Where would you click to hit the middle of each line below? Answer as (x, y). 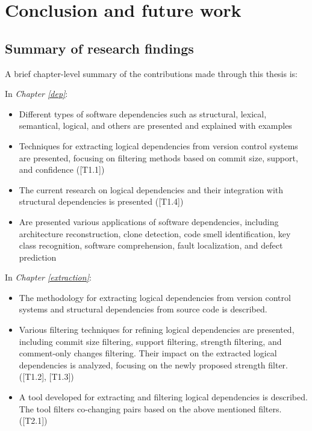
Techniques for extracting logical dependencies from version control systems (158, 145)
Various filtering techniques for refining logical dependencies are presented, (157, 330)
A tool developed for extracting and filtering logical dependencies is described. (163, 397)
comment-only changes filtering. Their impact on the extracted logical (148, 353)
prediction (38, 257)
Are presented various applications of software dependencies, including (149, 221)
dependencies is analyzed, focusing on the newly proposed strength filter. (153, 364)
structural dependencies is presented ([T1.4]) (101, 201)
